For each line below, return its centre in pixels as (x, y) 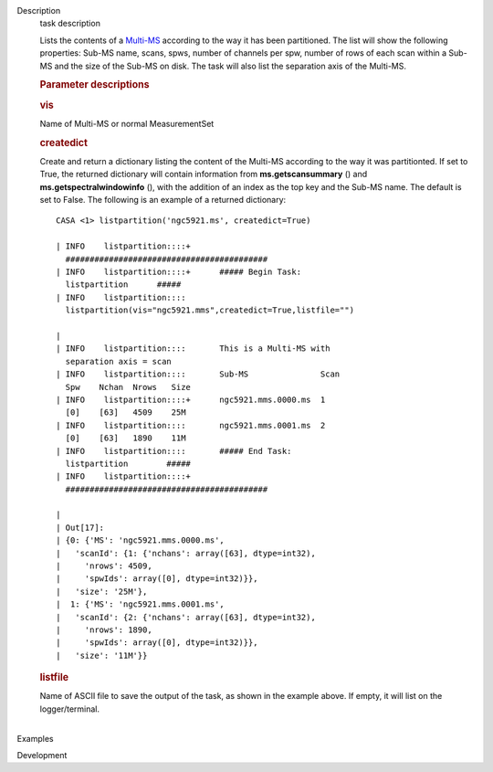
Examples (35, 738)
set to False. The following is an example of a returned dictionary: (163, 200)
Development (42, 755)
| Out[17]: (80, 527)
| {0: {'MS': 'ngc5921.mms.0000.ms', (141, 540)
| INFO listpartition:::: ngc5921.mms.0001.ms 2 (191, 425)
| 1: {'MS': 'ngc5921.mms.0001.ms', (141, 604)
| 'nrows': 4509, (104, 566)
